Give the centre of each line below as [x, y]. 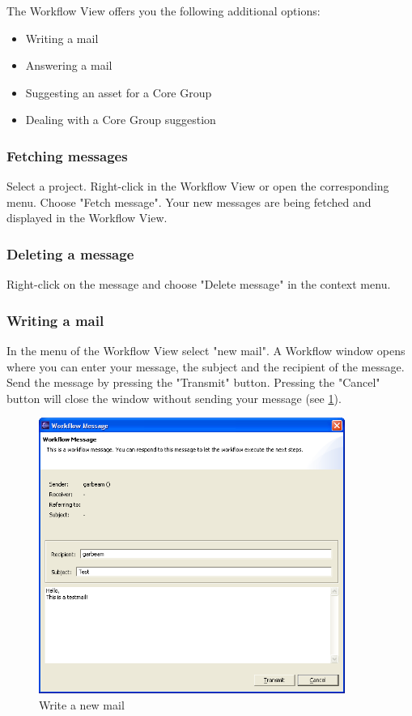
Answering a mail [69, 65]
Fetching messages [67, 155]
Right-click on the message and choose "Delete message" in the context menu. [199, 284]
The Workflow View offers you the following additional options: [164, 11]
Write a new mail [82, 704]
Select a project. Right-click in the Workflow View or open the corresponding [198, 186]
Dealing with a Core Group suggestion [121, 120]
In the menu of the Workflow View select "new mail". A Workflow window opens [206, 350]
